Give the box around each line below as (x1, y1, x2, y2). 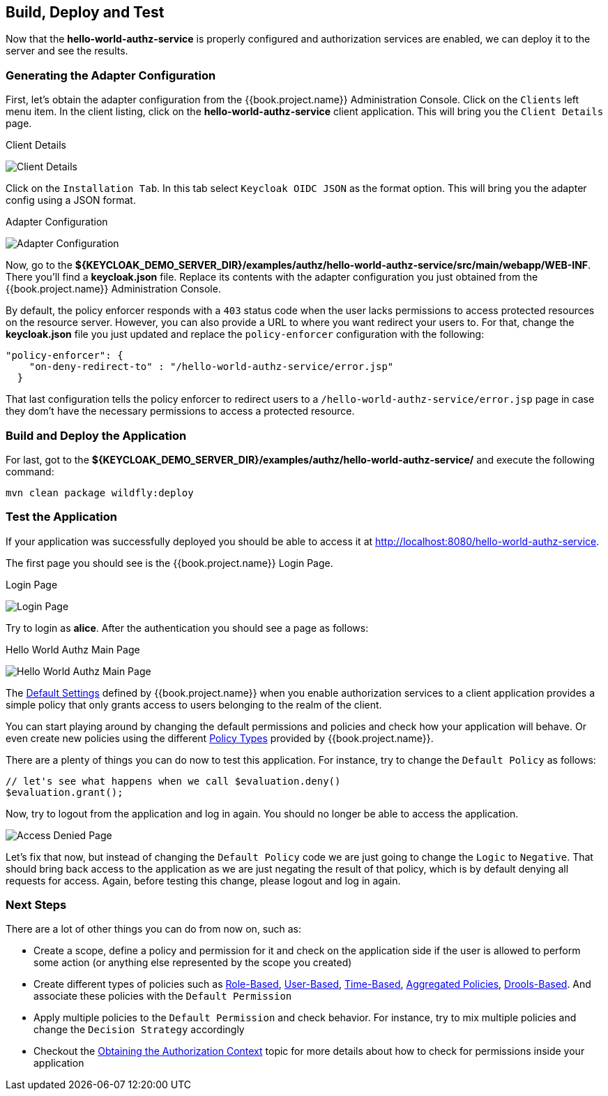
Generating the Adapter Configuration (6, 68, 216, 82)
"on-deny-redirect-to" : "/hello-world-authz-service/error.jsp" (29, 361, 394, 373)
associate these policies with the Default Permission (33, 990, 292, 1002)
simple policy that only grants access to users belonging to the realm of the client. (6, 698, 382, 711)
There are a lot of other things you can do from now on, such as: (6, 923, 302, 935)
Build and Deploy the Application (6, 428, 187, 443)
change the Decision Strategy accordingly (33, 1023, 245, 1036)
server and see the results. (6, 45, 128, 57)
